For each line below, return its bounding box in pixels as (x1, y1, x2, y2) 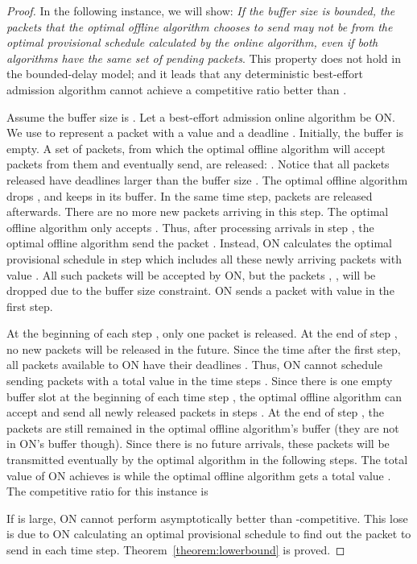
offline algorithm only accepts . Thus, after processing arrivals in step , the (6, 218, 374, 235)
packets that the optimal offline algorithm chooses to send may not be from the (6, 18, 393, 35)
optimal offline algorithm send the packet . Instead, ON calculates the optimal (6, 234, 392, 251)
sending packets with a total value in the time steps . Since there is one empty (6, 372, 393, 389)
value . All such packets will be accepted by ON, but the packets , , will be (6, 266, 376, 283)
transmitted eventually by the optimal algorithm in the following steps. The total (6, 451, 408, 468)
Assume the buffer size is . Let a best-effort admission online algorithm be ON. (6, 108, 396, 125)
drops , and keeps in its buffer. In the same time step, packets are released (6, 187, 373, 204)
